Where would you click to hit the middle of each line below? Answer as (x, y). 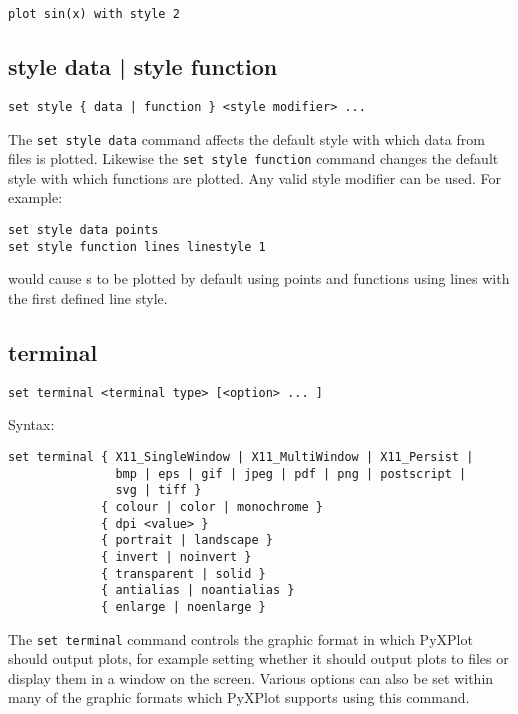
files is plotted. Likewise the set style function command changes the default (253, 158)
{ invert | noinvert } (176, 556)
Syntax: (31, 424)
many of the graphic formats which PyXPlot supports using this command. (239, 697)
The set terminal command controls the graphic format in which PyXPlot (240, 638)
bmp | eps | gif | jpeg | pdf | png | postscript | (291, 473)
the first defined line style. (88, 297)
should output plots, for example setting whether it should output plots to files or (258, 658)
